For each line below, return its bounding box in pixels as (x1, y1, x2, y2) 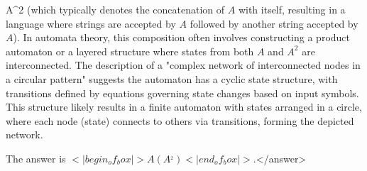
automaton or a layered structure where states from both (6, 43, 254, 58)
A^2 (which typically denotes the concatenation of (6, 2, 225, 16)
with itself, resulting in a (238, 2, 346, 16)
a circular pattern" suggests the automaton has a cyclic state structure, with (6, 71, 338, 86)
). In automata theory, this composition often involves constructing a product (13, 30, 351, 45)
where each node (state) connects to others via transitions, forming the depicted (6, 113, 354, 128)
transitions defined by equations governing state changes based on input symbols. (6, 85, 359, 100)
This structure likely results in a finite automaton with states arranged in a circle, (6, 99, 362, 114)
